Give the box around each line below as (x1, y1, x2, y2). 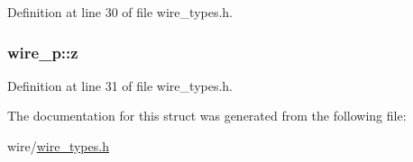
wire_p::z (7, 40, 78, 63)
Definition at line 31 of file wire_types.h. (7, 76, 233, 94)
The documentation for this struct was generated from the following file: (7, 106, 407, 125)
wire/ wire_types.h (7, 137, 109, 155)
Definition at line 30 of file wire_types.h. (7, 3, 233, 21)
